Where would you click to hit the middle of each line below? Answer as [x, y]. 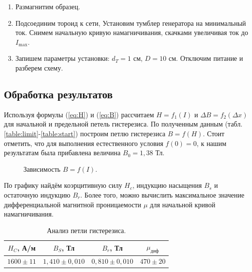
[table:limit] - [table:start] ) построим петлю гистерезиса [85, 133]
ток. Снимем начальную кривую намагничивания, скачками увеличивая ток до [132, 32]
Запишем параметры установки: [62, 58]
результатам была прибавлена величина [62, 153]
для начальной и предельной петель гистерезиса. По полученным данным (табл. [123, 124]
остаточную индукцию [37, 194]
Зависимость [42, 169]
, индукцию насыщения [167, 185]
